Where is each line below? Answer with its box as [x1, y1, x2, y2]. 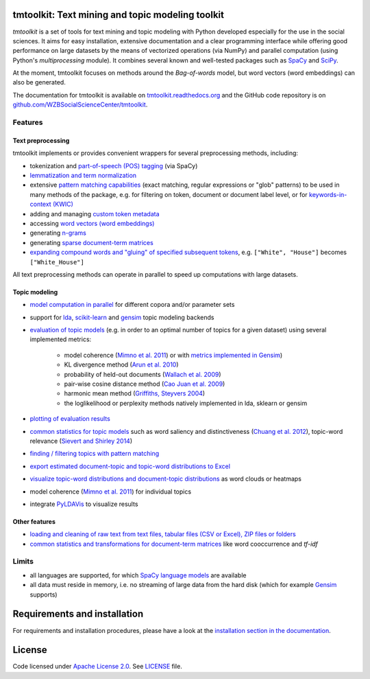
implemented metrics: [29, 335, 92, 343]
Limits [12, 557, 34, 566]
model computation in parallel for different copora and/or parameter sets [29, 301, 235, 309]
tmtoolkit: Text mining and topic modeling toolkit [12, 9, 224, 21]
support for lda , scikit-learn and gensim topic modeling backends [29, 313, 214, 321]
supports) [29, 590, 58, 599]
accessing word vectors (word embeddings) [29, 219, 155, 227]
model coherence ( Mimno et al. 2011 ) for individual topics [29, 487, 192, 496]
